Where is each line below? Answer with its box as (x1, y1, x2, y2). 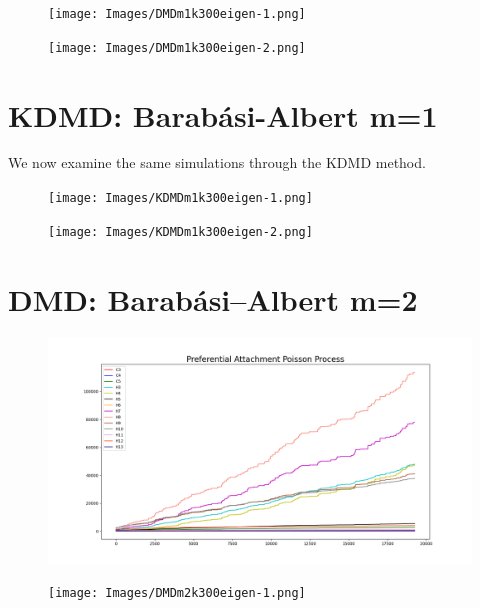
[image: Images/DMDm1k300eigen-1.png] (48, 7, 306, 21)
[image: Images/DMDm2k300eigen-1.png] (48, 586, 306, 601)
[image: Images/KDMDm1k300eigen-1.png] (48, 191, 313, 206)
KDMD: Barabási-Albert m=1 (8, 94, 438, 135)
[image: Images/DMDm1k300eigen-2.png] (48, 40, 306, 55)
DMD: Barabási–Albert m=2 (8, 278, 418, 319)
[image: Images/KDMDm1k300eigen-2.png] (48, 224, 313, 239)
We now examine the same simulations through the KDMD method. (8, 152, 426, 173)
